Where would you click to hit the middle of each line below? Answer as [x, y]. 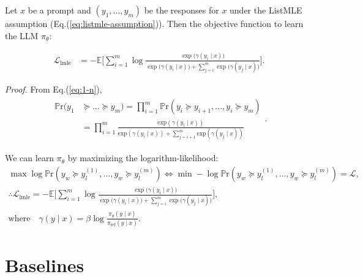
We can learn [30, 158]
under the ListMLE [266, 10]
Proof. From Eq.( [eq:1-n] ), [54, 89]
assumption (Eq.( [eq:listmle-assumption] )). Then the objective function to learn [154, 23]
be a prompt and [59, 10]
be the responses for [181, 10]
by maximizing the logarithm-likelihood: [143, 158]
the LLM [22, 35]
